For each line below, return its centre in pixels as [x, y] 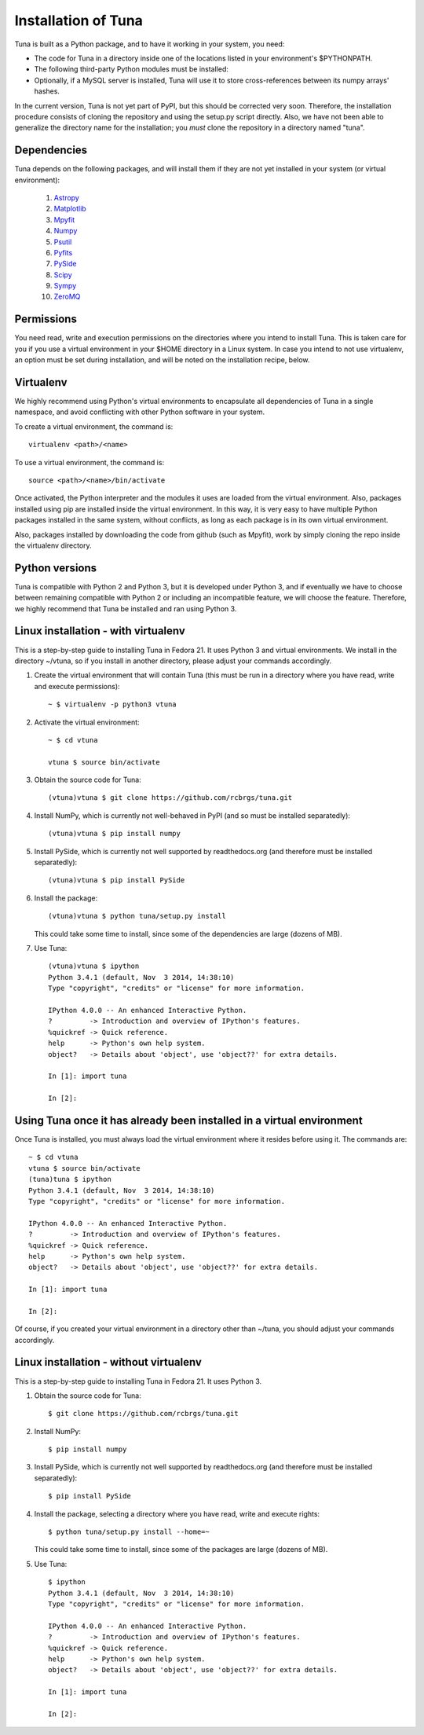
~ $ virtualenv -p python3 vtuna [112, 704]
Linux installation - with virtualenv [100, 631]
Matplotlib [70, 209]
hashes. [47, 91]
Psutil [63, 242]
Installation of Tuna [79, 20]
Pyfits [63, 252]
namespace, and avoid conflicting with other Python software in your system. [140, 412]
